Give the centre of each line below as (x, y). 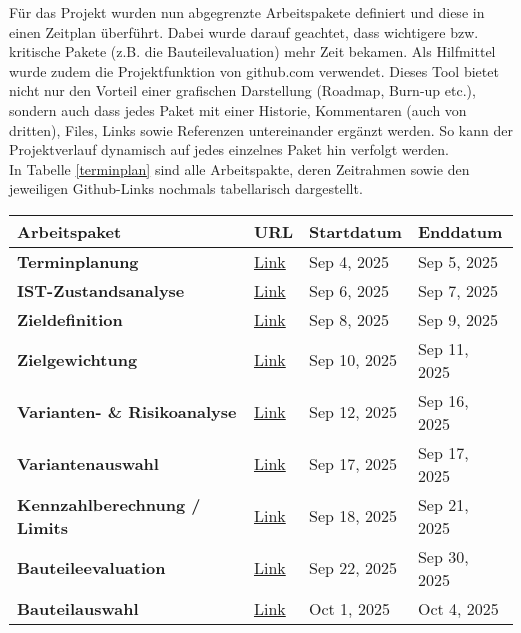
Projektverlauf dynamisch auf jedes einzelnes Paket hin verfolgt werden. (229, 149)
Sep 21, (443, 504)
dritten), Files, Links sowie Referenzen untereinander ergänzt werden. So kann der (261, 129)
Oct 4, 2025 (458, 608)
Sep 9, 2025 (457, 319)
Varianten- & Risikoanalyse (127, 412)
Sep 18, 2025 (353, 516)
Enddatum (460, 231)
